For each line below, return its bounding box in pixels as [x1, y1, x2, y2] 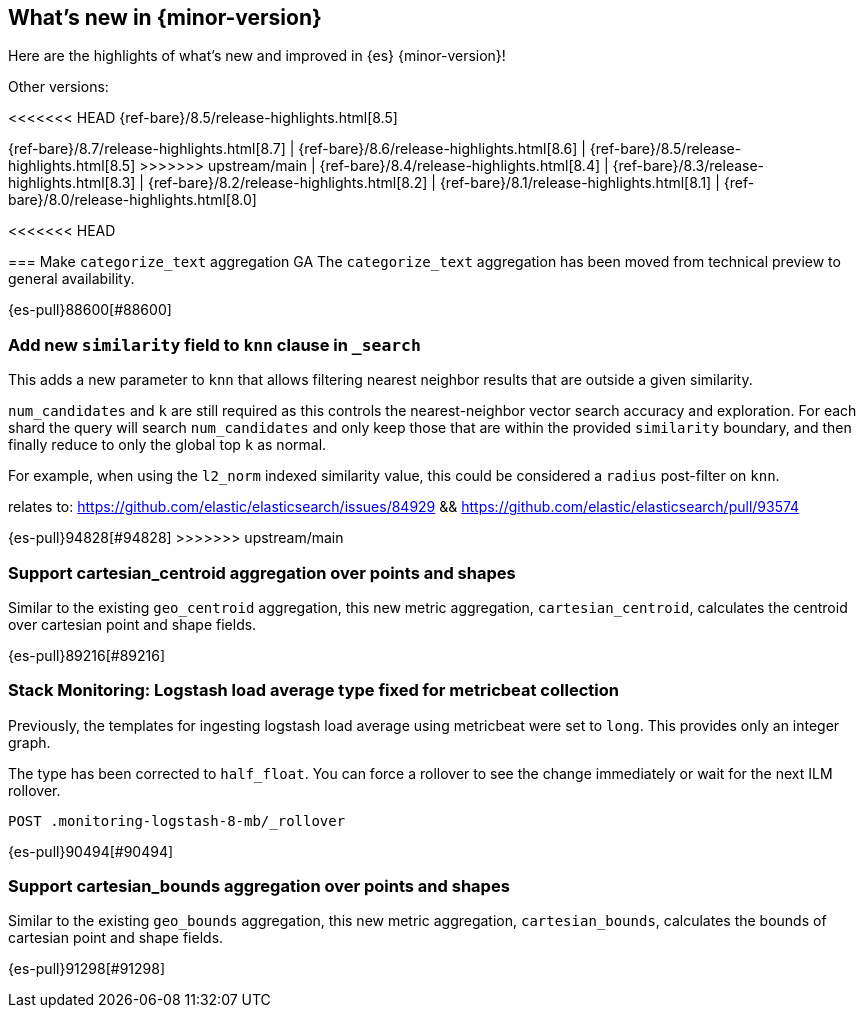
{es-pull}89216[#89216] [8, 646, 165, 664]
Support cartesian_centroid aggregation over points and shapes [8, 562, 516, 583]
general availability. [8, 270, 135, 288]
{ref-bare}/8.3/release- [612, 157, 765, 175]
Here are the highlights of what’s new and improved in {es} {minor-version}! [8, 47, 506, 65]
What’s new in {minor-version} [8, 5, 322, 30]
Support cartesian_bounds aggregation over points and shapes [8, 876, 510, 897]
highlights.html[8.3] [8, 174, 136, 192]
